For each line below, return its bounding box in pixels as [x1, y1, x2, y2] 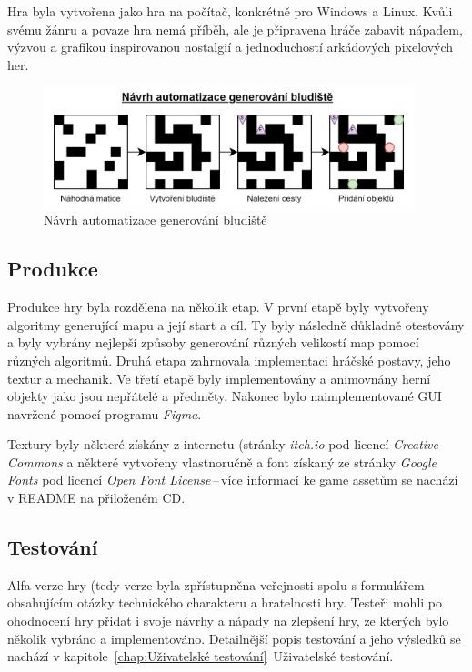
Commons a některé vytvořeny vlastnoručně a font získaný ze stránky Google [7, 452, 437, 471]
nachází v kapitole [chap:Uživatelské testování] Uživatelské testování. [7, 647, 394, 666]
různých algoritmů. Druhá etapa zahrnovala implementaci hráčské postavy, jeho [7, 350, 451, 369]
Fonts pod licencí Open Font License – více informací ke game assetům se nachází [7, 470, 458, 489]
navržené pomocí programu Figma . [7, 404, 202, 423]
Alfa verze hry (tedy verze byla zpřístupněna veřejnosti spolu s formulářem [7, 575, 425, 594]
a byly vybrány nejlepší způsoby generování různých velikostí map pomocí [7, 333, 419, 352]
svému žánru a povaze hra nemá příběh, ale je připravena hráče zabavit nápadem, [7, 19, 463, 38]
